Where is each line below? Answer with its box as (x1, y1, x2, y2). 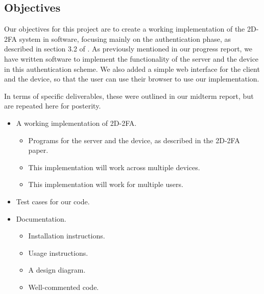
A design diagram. (28, 264, 86, 275)
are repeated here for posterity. (4, 100, 101, 111)
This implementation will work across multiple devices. (28, 162, 200, 172)
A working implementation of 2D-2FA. (16, 117, 137, 128)
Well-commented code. (28, 281, 99, 292)
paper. (28, 145, 49, 155)
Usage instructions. (28, 247, 88, 258)
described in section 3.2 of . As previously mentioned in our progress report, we (4, 43, 253, 54)
